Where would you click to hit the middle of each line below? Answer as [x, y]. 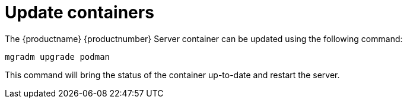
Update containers [80, 12]
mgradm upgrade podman [58, 57]
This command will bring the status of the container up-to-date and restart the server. [172, 75]
